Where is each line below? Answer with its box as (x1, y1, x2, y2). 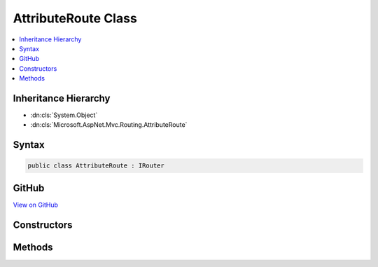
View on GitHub (13, 200, 59, 209)
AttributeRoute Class (13, 11, 138, 26)
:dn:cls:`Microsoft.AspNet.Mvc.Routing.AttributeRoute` (30, 121, 188, 129)
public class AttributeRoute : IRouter (27, 162, 164, 170)
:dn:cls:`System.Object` (30, 111, 98, 119)
